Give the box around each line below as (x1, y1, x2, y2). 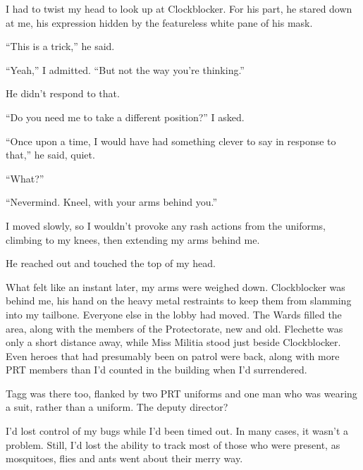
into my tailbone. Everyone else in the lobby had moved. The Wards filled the (6, 307, 342, 321)
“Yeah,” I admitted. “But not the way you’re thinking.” (6, 62, 245, 77)
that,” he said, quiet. (6, 147, 95, 162)
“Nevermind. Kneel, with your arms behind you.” (6, 194, 218, 209)
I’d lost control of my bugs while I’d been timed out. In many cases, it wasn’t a (6, 423, 349, 438)
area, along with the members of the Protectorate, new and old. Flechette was (6, 321, 343, 335)
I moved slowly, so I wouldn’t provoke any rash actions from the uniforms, (6, 218, 326, 233)
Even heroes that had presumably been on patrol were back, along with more (6, 348, 340, 363)
